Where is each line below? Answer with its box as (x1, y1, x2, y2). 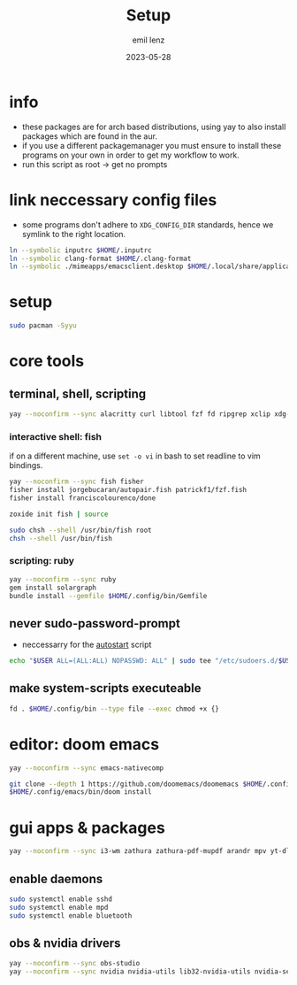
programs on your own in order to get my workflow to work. (21, 150, 240, 160)
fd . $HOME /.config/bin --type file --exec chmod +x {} (9, 704, 219, 713)
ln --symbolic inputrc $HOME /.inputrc (9, 245, 152, 255)
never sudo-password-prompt (9, 616, 181, 631)
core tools (9, 351, 85, 372)
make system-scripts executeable (9, 681, 202, 696)
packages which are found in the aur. (21, 130, 157, 142)
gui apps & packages (9, 818, 165, 837)
